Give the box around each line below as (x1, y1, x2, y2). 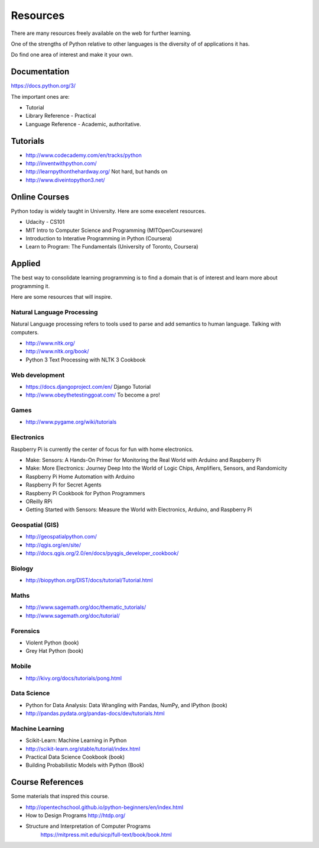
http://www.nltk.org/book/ (25, 348, 89, 355)
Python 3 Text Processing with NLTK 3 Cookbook (25, 356, 146, 363)
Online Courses (11, 192, 70, 202)
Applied (11, 259, 41, 269)
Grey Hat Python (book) (25, 647, 84, 654)
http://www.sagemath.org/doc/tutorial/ (25, 612, 121, 619)
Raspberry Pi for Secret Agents (25, 481, 102, 488)
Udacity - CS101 (25, 218, 65, 225)
